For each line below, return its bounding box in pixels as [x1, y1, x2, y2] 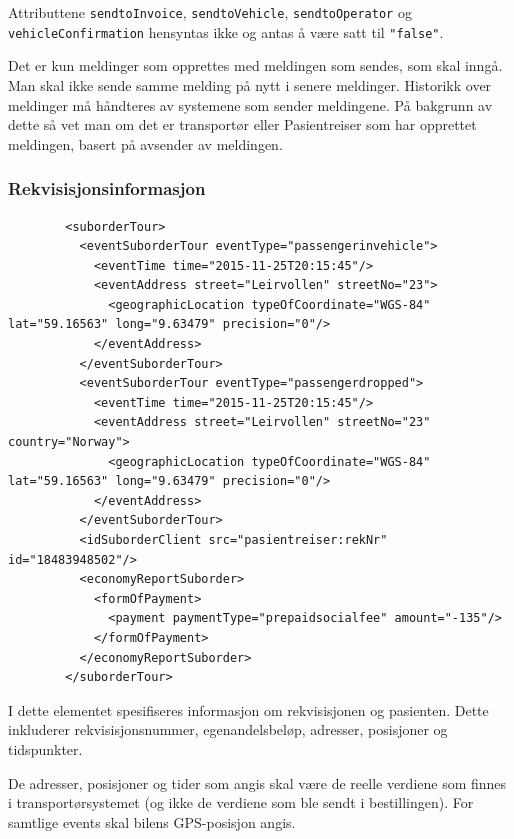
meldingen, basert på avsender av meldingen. [8, 133, 283, 154]
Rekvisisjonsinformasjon [8, 176, 206, 201]
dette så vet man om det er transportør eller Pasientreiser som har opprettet [8, 114, 477, 135]
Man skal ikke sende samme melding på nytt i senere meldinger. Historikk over [8, 74, 492, 95]
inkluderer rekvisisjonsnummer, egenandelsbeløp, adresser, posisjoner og [8, 719, 448, 740]
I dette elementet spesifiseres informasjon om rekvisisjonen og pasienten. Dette [8, 699, 489, 720]
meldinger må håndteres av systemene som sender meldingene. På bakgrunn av [8, 94, 493, 115]
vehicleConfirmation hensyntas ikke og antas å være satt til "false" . [8, 21, 444, 42]
